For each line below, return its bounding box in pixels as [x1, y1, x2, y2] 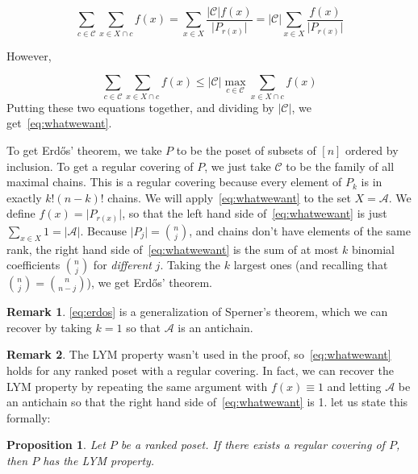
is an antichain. [178, 318, 253, 335]
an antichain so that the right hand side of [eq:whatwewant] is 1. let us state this [6, 393, 408, 410]
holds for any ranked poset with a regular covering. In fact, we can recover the [6, 361, 394, 378]
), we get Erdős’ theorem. [86, 274, 212, 291]
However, [6, 47, 52, 64]
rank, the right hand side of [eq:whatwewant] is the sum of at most [6, 240, 339, 257]
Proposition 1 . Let [6, 436, 106, 453]
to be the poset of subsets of [176, 141, 316, 158]
